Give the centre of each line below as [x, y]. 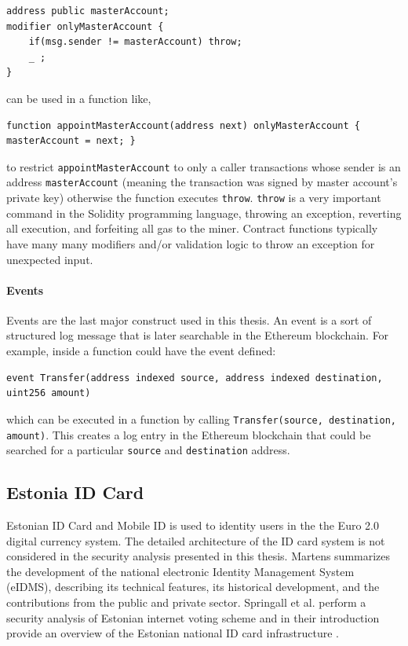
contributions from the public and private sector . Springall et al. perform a [186, 602]
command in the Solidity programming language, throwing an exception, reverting [204, 213]
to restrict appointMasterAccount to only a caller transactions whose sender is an [204, 166]
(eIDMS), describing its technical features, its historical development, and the [193, 587]
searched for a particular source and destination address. [148, 450]
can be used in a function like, [79, 98]
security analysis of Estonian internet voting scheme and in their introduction [193, 617]
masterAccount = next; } [71, 141]
